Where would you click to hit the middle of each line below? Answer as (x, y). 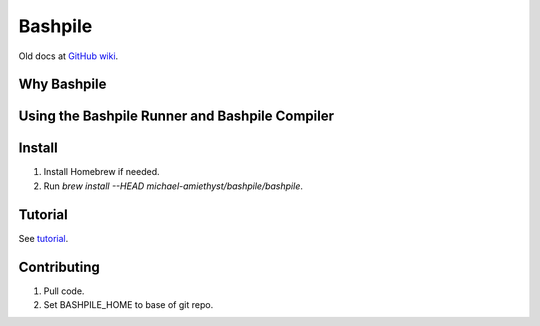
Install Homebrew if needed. (101, 172)
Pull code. (64, 291)
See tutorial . (43, 238)
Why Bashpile (62, 84)
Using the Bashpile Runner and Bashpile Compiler (176, 116)
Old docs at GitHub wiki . (68, 56)
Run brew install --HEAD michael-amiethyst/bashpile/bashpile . (173, 186)
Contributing (59, 266)
